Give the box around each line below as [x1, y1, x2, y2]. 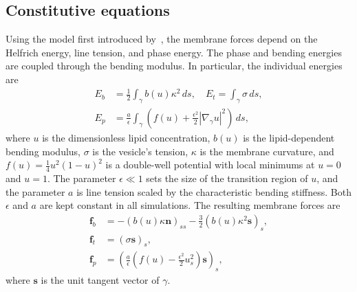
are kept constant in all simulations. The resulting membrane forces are [39, 198, 340, 212]
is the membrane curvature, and [199, 144, 334, 158]
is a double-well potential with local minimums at [105, 157, 315, 172]
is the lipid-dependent [243, 130, 335, 144]
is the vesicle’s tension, [92, 144, 188, 158]
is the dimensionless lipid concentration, [42, 130, 210, 144]
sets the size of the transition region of [146, 170, 308, 185]
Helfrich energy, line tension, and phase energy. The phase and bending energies [6, 45, 342, 59]
